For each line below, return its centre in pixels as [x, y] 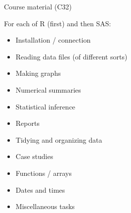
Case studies [34, 156]
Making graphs [38, 73]
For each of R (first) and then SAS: [58, 23]
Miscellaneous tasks [45, 206]
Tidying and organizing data [59, 139]
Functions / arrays [44, 173]
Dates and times [40, 189]
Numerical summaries [48, 89]
